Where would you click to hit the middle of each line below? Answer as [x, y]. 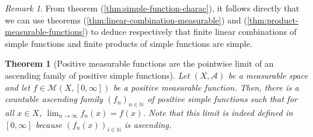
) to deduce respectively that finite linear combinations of [191, 32]
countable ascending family [54, 99]
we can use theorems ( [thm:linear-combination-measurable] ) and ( [126, 20]
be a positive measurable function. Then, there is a [206, 87]
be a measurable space [268, 75]
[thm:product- [273, 20]
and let [17, 87]
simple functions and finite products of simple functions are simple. [129, 43]
